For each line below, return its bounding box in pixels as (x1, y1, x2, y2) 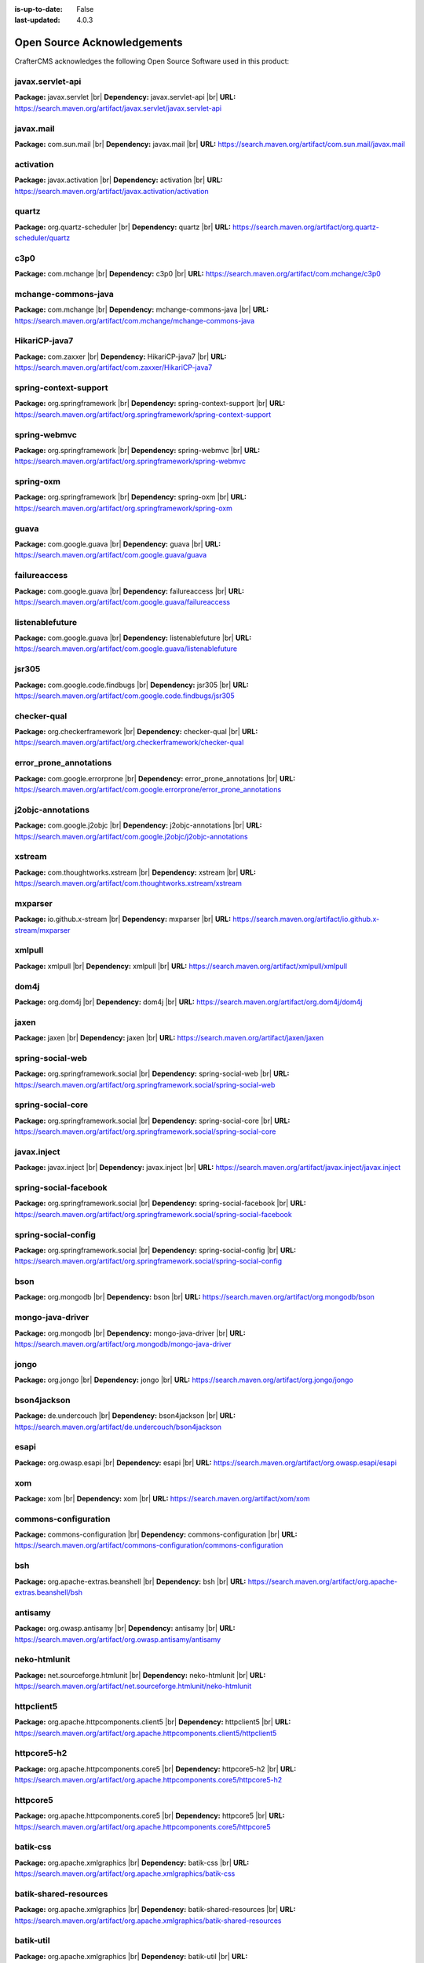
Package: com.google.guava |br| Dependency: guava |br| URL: (14, 539, 221, 549)
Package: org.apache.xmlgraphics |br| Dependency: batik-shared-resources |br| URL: (14, 1905, 296, 1914)
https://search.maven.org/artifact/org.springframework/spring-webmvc (14, 456, 247, 466)
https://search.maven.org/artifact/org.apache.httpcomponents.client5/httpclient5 (14, 1728, 277, 1738)
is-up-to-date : (14, 5, 63, 13)
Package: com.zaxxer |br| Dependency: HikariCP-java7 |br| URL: (14, 352, 227, 361)
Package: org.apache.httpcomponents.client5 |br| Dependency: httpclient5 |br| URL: (14, 1717, 291, 1727)
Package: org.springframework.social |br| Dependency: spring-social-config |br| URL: (14, 1245, 297, 1255)
